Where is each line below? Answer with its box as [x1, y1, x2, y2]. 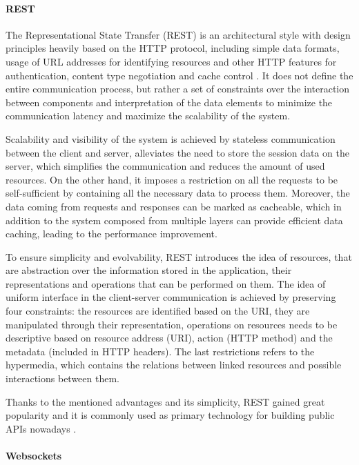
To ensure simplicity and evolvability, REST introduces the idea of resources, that [6, 249, 352, 264]
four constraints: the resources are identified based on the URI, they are [6, 304, 310, 318]
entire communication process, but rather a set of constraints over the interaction [6, 81, 350, 96]
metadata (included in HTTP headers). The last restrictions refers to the [6, 344, 315, 358]
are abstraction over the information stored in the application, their [6, 263, 292, 277]
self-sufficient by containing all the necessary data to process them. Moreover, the [6, 186, 350, 200]
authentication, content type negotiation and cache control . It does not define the [6, 68, 353, 82]
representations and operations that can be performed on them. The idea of [6, 276, 326, 290]
